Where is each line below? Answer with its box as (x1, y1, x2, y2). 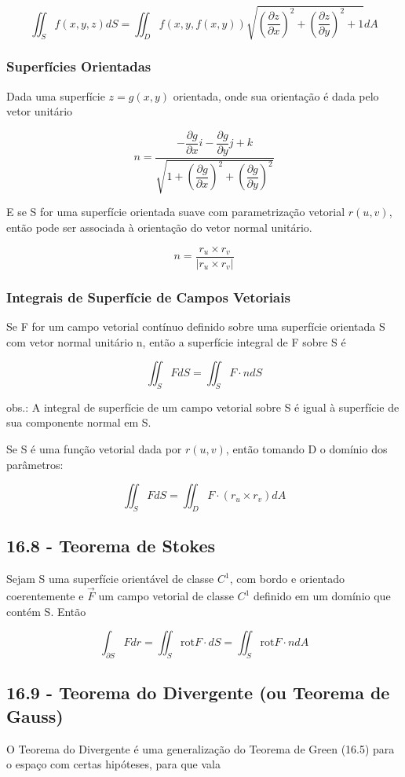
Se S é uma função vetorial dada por (6, 441, 182, 457)
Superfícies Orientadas (6, 57, 151, 76)
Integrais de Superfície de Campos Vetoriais (6, 287, 290, 306)
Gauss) (6, 703, 64, 728)
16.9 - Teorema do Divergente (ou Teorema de (6, 680, 390, 705)
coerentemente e (6, 588, 84, 604)
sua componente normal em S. (6, 414, 151, 431)
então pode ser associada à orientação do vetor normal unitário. (6, 219, 312, 236)
